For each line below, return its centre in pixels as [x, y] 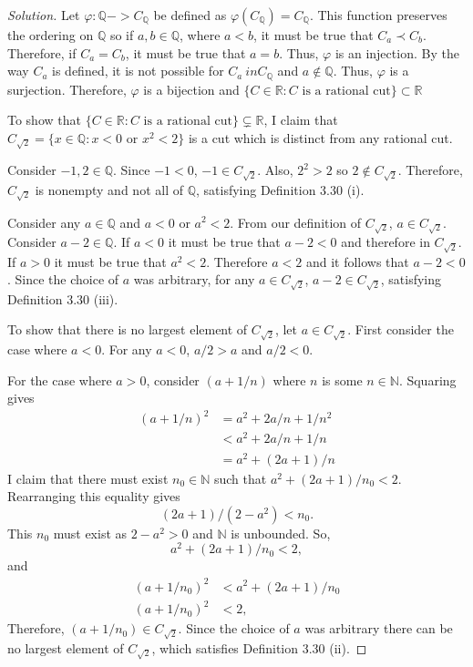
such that [240, 478]
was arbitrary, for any [194, 279]
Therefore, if [42, 52]
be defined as [190, 15]
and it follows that [357, 261]
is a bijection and [191, 89]
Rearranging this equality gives [94, 496]
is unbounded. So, [281, 533]
